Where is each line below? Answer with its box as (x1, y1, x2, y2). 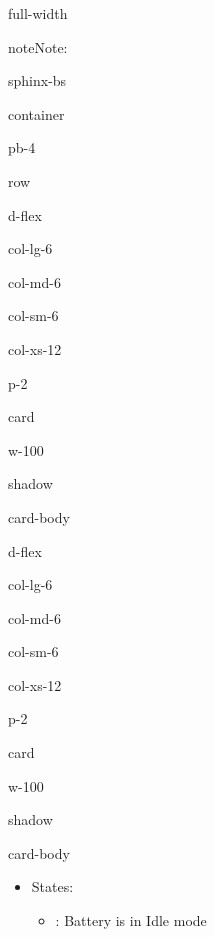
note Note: (8, 36, 68, 57)
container (8, 103, 65, 124)
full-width (8, 3, 68, 23)
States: (31, 876, 74, 897)
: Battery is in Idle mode (55, 910, 207, 931)
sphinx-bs (8, 70, 67, 91)
